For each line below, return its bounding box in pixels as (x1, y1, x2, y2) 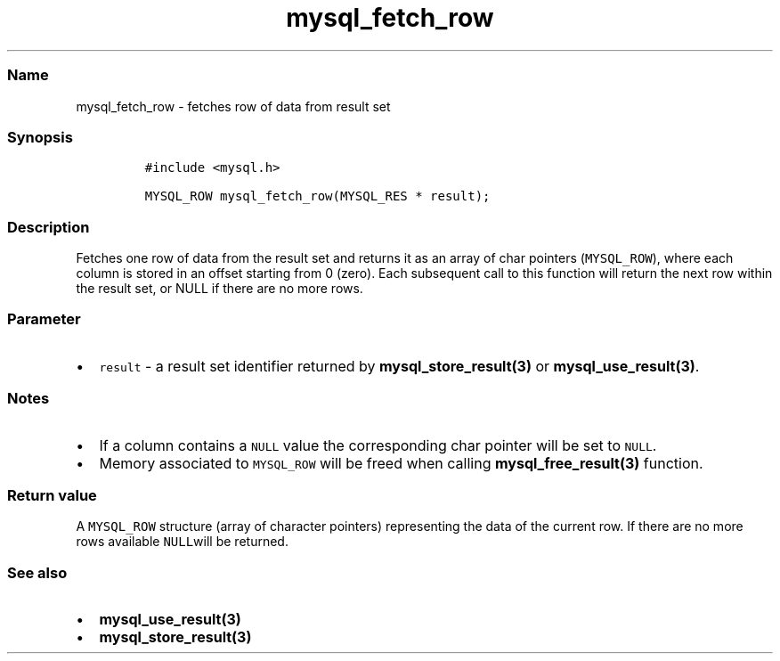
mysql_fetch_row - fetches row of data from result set (76, 98, 391, 114)
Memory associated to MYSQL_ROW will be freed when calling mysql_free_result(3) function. (99, 453, 703, 472)
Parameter (7, 310, 81, 329)
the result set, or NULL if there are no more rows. (76, 281, 363, 296)
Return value (7, 486, 97, 504)
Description (7, 217, 90, 236)
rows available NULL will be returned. (76, 534, 288, 550)
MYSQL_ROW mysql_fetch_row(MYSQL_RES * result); (144, 189, 491, 204)
